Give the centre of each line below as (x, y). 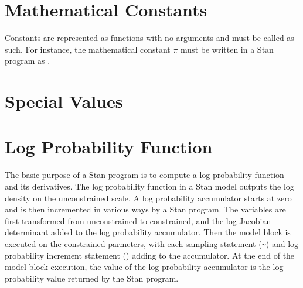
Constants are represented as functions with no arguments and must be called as (149, 38)
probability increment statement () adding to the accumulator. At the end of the (150, 255)
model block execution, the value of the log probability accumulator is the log (144, 267)
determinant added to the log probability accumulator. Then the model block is (148, 232)
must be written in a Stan (227, 49)
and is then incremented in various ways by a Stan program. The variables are (145, 209)
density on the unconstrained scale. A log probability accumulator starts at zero (148, 198)
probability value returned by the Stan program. (92, 278)
